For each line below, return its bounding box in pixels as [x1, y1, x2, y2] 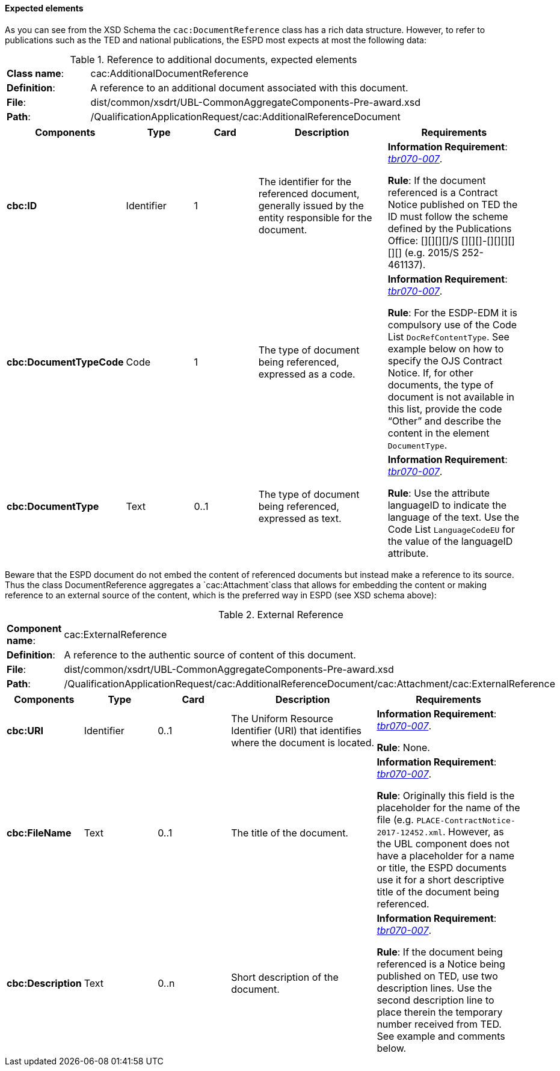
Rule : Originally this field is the [377, 789, 515, 802]
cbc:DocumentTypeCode [7, 355, 124, 368]
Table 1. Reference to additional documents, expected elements [70, 53, 357, 66]
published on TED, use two [377, 969, 498, 982]
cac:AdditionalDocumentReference [90, 67, 249, 79]
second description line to [377, 993, 494, 1006]
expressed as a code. [258, 367, 355, 380]
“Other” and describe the [387, 414, 502, 427]
